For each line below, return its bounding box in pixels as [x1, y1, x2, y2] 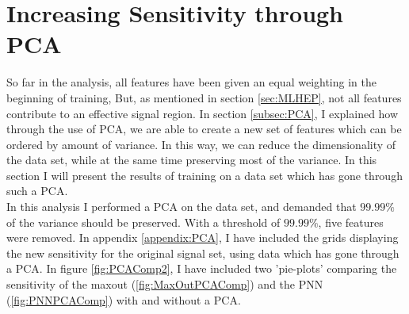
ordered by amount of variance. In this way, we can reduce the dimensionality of [6, 136, 396, 152]
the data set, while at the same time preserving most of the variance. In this [6, 151, 377, 168]
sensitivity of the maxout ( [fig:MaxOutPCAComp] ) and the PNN [6, 276, 323, 293]
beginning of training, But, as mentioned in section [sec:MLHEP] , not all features [6, 89, 402, 105]
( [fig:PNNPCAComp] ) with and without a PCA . [6, 291, 241, 308]
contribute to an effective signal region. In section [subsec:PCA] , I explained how [6, 105, 399, 121]
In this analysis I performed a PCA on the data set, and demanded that [6, 198, 357, 215]
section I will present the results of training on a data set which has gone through [6, 167, 403, 183]
